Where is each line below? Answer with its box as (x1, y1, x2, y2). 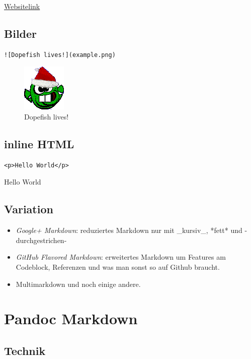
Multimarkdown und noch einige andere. (16, 278, 141, 289)
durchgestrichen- (16, 234, 67, 245)
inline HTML (4, 136, 74, 151)
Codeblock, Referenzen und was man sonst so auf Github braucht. (16, 261, 220, 272)
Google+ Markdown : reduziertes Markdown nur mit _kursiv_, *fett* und (16, 225, 242, 235)
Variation (4, 201, 53, 217)
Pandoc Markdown (4, 308, 138, 329)
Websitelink (4, 1, 40, 11)
